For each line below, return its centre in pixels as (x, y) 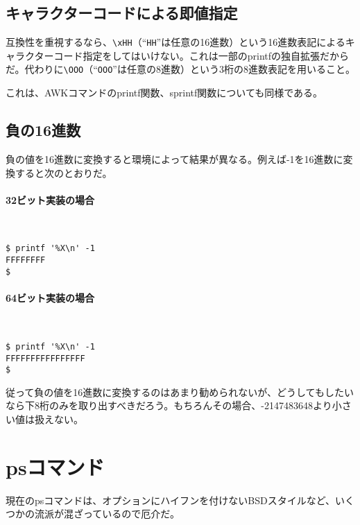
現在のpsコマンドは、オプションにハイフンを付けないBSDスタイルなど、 (170, 500)
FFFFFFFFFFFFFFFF (45, 358)
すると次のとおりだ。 (63, 172)
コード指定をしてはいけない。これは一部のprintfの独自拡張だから (202, 55)
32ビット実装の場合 (50, 199)
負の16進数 (43, 130)
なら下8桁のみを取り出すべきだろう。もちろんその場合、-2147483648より (169, 405)
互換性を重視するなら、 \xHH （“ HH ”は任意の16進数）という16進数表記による (175, 42)
